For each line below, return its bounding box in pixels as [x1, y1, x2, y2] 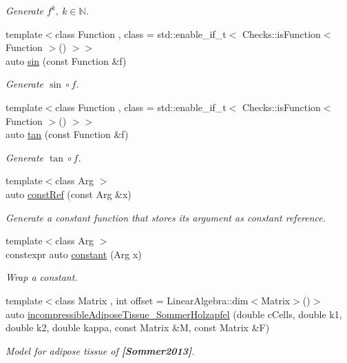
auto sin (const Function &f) [6, 53, 127, 68]
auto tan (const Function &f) [6, 127, 129, 141]
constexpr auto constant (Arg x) [6, 246, 142, 261]
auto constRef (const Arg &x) [6, 186, 132, 201]
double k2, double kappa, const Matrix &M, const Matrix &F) [6, 320, 270, 335]
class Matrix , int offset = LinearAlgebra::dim [55, 293, 249, 307]
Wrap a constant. [6, 270, 78, 284]
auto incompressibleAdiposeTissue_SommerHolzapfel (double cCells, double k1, [6, 306, 342, 321]
